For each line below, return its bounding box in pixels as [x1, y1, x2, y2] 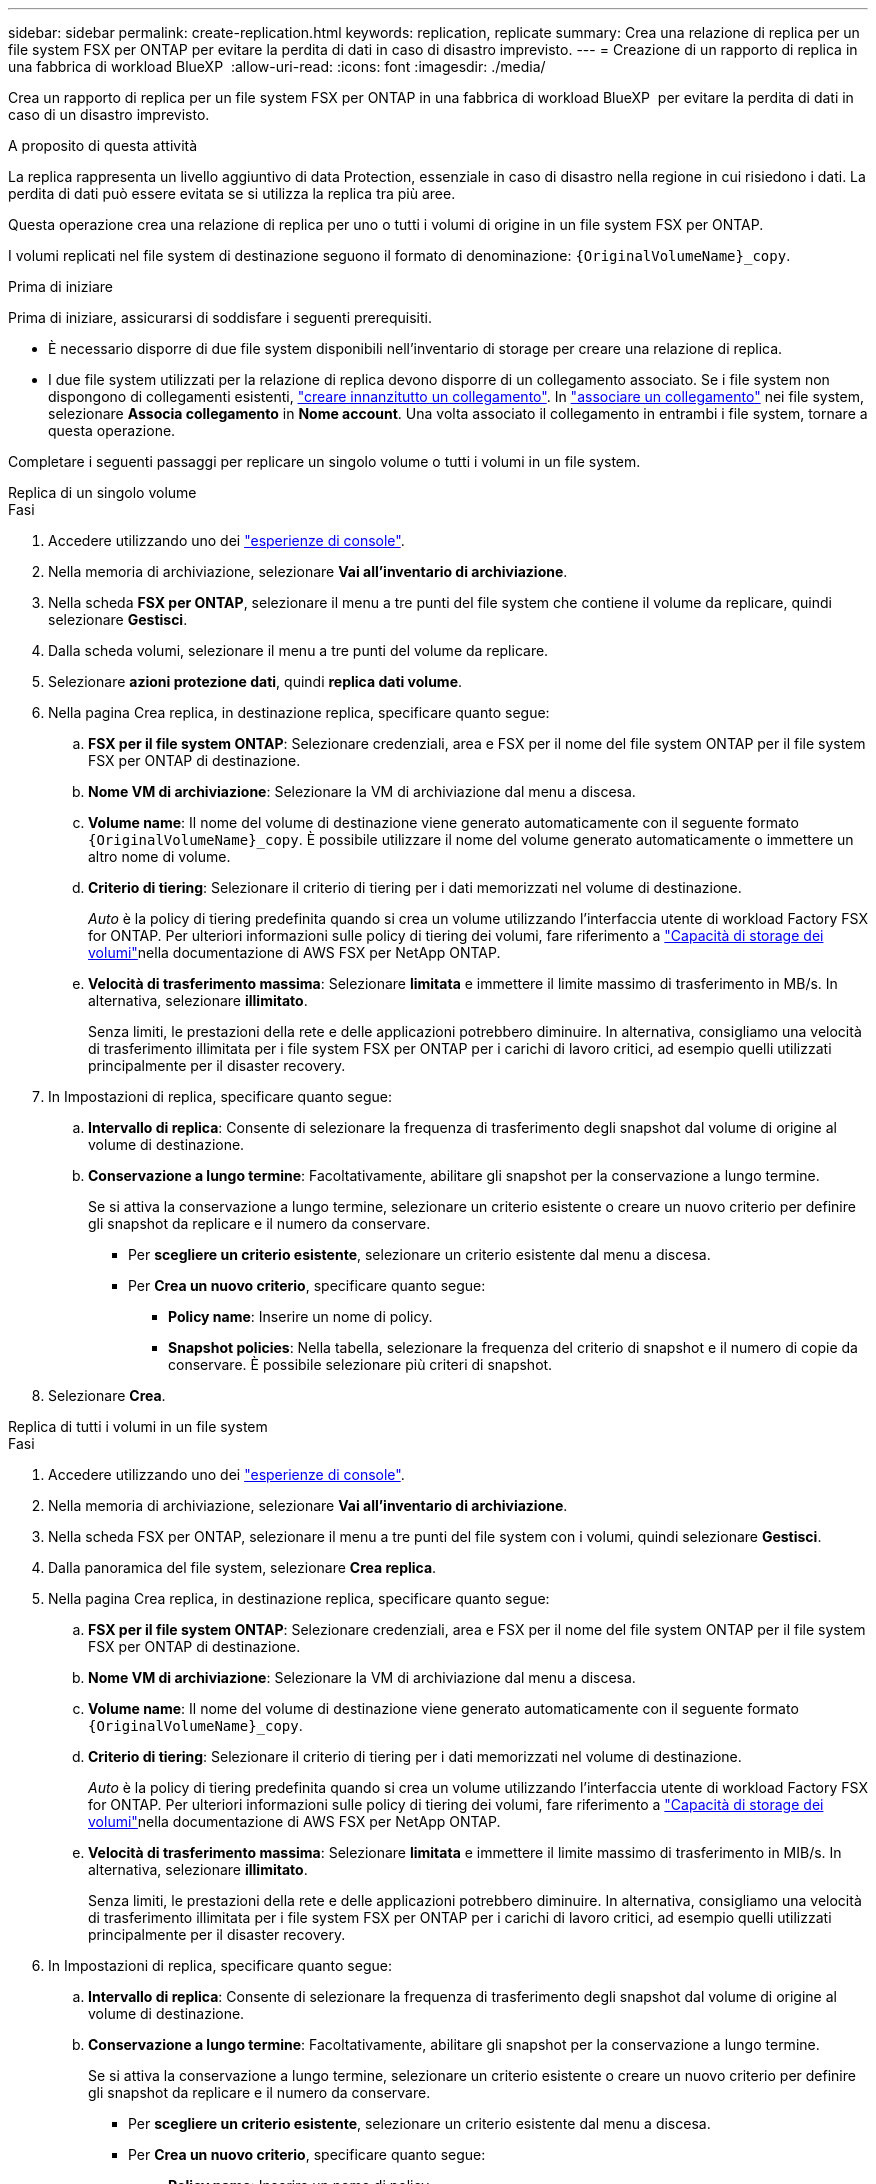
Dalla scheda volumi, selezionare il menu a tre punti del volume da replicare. [48, 642, 549, 659]
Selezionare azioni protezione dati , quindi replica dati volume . [48, 673, 463, 690]
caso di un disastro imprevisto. [8, 106, 210, 123]
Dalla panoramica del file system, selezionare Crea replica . [48, 1559, 437, 1576]
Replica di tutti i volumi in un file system [8, 1418, 268, 1435]
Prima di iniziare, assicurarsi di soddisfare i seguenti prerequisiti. [8, 309, 432, 326]
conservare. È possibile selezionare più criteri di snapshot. [168, 1356, 553, 1373]
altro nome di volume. [88, 848, 231, 865]
